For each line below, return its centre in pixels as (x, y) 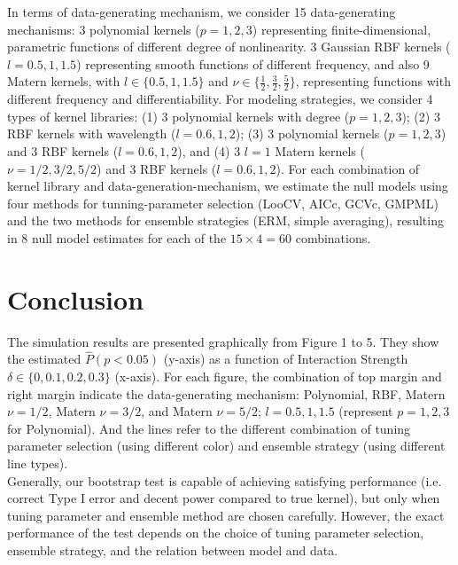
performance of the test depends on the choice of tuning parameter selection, (216, 533)
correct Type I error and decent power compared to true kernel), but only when (224, 498)
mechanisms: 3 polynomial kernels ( (104, 29)
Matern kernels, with (64, 81)
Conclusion (76, 298)
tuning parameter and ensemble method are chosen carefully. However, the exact (226, 515)
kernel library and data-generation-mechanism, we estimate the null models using (228, 186)
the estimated (44, 359)
